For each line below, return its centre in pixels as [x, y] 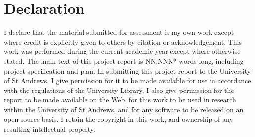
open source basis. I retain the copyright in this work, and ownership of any [119, 119]
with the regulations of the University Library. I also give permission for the [119, 90]
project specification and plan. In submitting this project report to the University [127, 70]
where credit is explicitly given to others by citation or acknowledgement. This [123, 41]
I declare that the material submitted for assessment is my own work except [119, 32]
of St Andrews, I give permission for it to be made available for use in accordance [127, 80]
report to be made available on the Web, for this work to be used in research [120, 100]
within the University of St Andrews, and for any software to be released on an [124, 109]
